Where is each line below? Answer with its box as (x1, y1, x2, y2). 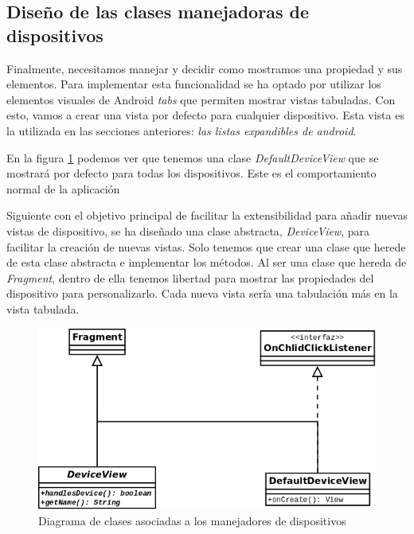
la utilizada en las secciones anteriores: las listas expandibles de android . (6, 122, 357, 138)
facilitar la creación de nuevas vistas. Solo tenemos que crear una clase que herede (6, 238, 406, 255)
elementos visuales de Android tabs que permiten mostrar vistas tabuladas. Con (6, 91, 396, 107)
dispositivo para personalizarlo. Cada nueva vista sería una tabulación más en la (6, 285, 398, 302)
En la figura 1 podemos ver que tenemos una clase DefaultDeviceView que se (6, 149, 379, 166)
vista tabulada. (6, 300, 80, 317)
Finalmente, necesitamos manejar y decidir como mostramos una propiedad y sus (6, 60, 403, 76)
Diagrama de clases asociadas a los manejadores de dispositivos (38, 513, 346, 529)
